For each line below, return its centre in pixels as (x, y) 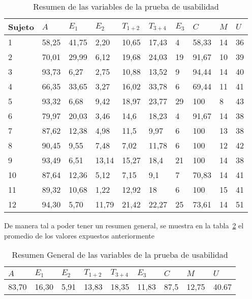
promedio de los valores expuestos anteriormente (79, 235)
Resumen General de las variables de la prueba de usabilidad (120, 255)
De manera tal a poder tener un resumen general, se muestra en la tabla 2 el (124, 225)
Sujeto (21, 27)
